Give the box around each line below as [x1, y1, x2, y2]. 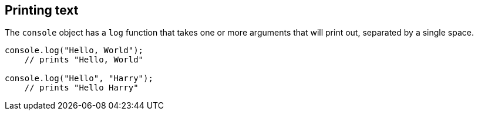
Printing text [5, 3, 79, 18]
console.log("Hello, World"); [5, 46, 144, 55]
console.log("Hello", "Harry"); [5, 74, 153, 83]
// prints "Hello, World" [24, 55, 144, 65]
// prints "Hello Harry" [24, 83, 139, 93]
